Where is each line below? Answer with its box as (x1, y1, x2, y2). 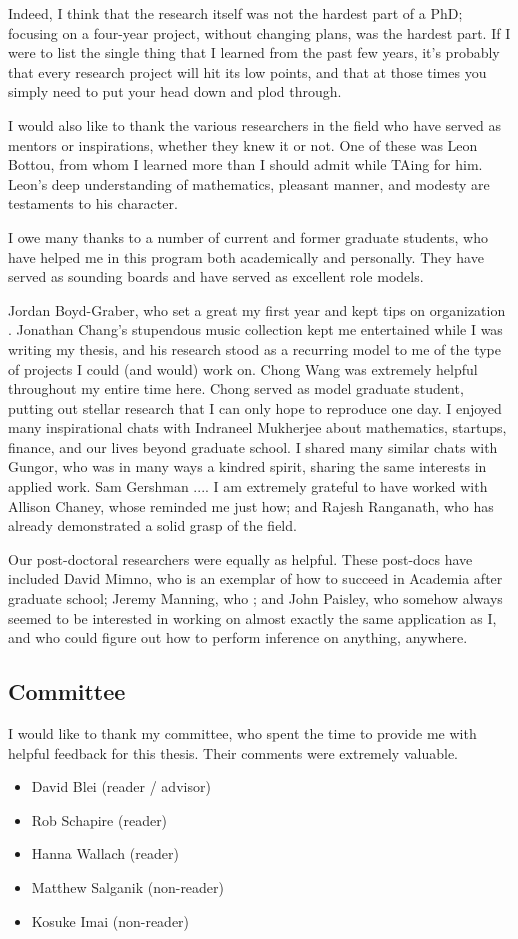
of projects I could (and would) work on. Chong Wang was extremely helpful (8, 358, 478, 379)
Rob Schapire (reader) (31, 809, 168, 830)
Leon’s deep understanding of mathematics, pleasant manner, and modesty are (8, 173, 490, 194)
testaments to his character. (8, 193, 178, 214)
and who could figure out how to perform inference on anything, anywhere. (8, 627, 468, 648)
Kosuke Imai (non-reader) (31, 910, 190, 931)
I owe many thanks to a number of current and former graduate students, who (8, 226, 488, 247)
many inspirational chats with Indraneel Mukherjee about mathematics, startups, (8, 417, 507, 438)
